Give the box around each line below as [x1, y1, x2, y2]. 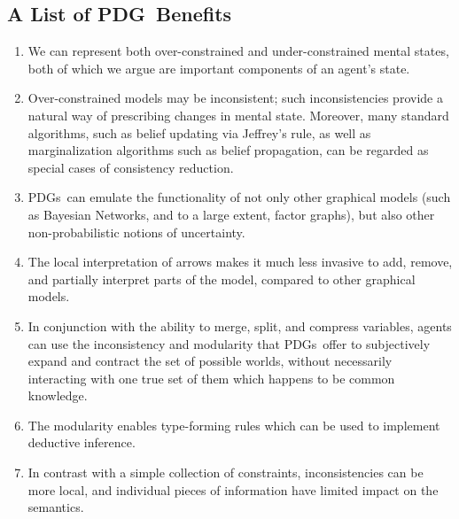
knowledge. [27, 386, 88, 405]
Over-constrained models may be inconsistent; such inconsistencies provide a [27, 89, 443, 107]
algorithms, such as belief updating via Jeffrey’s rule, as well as [27, 123, 371, 142]
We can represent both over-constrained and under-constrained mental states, [27, 42, 449, 60]
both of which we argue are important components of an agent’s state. [27, 58, 410, 77]
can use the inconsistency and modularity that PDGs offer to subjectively [27, 334, 431, 352]
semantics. [27, 498, 84, 516]
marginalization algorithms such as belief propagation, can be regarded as [27, 141, 429, 159]
